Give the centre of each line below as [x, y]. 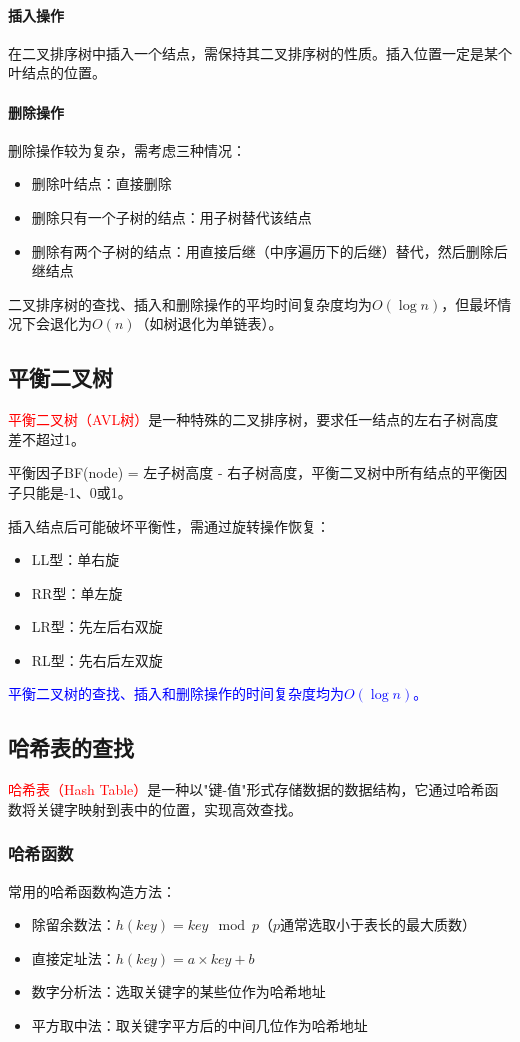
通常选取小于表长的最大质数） [378, 924]
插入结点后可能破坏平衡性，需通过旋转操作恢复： [169, 525]
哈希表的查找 [71, 747]
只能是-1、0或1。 [76, 491]
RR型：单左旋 [77, 592]
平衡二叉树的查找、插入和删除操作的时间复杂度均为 [176, 693]
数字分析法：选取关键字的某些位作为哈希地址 [178, 991]
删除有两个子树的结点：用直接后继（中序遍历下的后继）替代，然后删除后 [269, 250]
